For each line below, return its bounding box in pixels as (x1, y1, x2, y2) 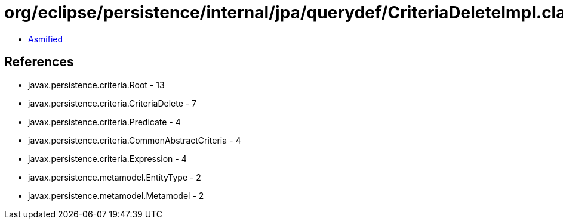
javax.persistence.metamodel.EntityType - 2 (28, 172, 201, 182)
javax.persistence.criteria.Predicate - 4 (28, 116, 181, 127)
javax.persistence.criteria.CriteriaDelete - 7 (28, 98, 197, 108)
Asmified (28, 33, 63, 44)
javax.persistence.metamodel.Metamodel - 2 (28, 190, 204, 201)
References (4, 54, 74, 70)
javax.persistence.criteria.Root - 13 (28, 79, 165, 90)
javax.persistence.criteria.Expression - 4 (28, 153, 187, 164)
